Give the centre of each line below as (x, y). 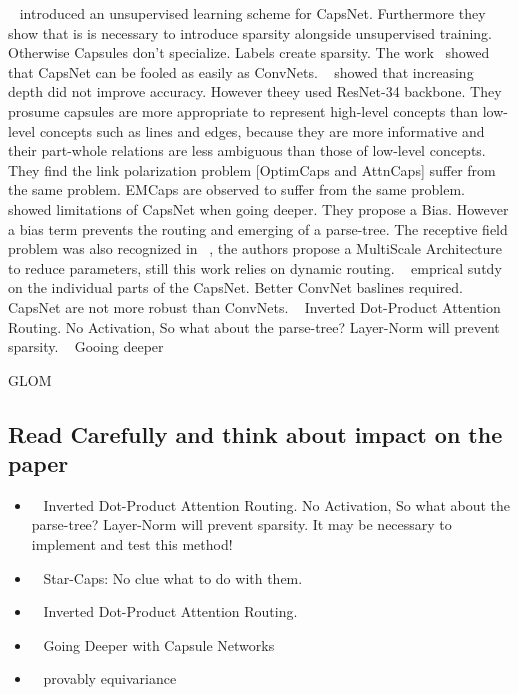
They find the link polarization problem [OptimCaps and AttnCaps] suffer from (252, 169)
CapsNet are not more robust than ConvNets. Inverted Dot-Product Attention (254, 306)
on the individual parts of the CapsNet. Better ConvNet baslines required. (235, 287)
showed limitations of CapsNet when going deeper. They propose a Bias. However (258, 208)
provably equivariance (110, 678)
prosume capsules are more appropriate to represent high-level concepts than (243, 110)
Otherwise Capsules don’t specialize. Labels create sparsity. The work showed (249, 52)
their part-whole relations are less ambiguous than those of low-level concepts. (247, 150)
